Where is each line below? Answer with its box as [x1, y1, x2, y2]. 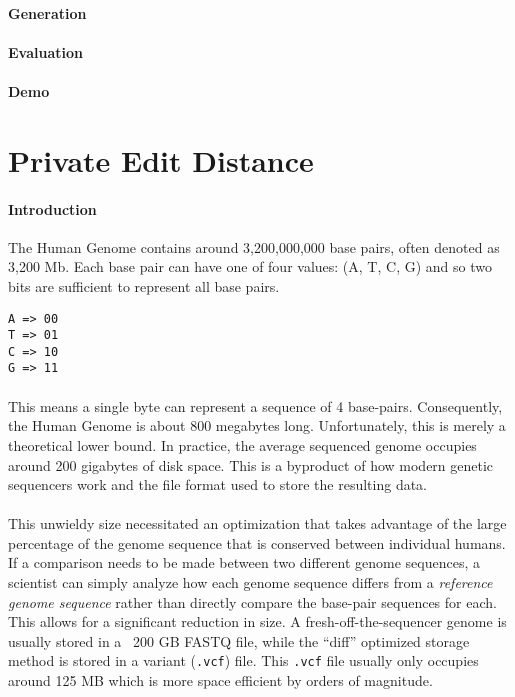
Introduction [8, 198, 97, 219]
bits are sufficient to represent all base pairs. [8, 275, 280, 296]
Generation [8, 2, 87, 23]
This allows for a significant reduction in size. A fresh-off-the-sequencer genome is [8, 611, 507, 632]
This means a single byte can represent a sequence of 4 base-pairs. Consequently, [8, 395, 503, 416]
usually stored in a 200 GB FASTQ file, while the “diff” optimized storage [8, 630, 470, 651]
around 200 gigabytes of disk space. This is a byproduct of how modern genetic [8, 454, 494, 475]
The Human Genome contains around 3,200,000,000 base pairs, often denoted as [8, 236, 500, 257]
